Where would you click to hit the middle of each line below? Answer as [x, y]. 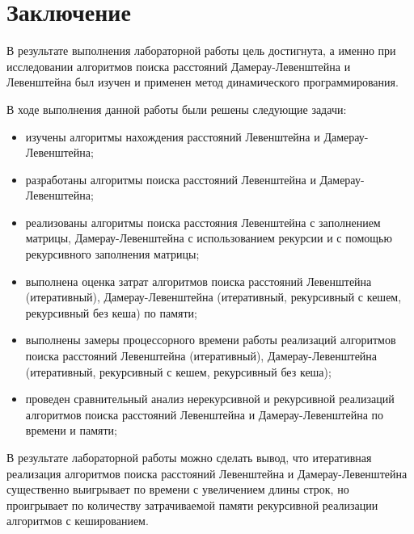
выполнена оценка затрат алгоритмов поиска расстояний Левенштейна [199, 281]
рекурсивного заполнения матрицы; [112, 254]
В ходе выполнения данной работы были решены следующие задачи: [177, 109]
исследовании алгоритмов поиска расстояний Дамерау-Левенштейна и [179, 66]
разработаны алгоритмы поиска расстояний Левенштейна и [171, 179]
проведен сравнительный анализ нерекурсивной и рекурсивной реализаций [210, 399]
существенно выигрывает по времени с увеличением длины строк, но [178, 489]
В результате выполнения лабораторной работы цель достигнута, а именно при [201, 50]
